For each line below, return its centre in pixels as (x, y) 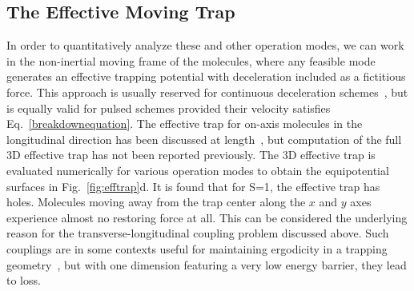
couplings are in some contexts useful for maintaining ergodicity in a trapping (197, 248)
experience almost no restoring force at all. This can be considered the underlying (207, 217)
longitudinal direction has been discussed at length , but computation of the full (204, 139)
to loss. (24, 280)
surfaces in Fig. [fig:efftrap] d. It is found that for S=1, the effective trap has (193, 186)
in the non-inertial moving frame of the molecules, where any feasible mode (191, 60)
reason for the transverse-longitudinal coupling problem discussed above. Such (198, 233)
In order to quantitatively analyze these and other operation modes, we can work (205, 45)
